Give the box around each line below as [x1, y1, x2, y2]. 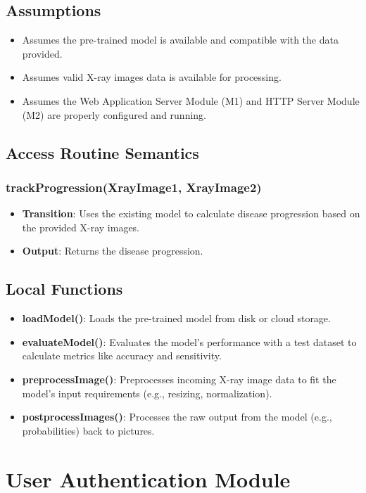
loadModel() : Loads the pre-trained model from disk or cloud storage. [22, 311, 331, 326]
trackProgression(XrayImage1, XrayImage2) [6, 178, 262, 196]
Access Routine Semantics [6, 141, 199, 163]
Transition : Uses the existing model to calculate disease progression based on [22, 206, 360, 221]
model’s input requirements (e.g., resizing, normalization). [22, 385, 272, 400]
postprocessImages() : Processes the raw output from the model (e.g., [22, 409, 332, 424]
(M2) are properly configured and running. [22, 107, 207, 122]
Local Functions [6, 278, 123, 300]
